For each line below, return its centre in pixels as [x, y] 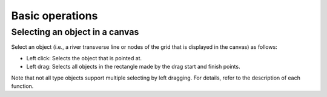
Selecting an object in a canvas [75, 32]
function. [22, 86]
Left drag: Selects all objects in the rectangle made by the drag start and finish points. [133, 67]
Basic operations [54, 16]
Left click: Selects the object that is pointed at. [84, 58]
